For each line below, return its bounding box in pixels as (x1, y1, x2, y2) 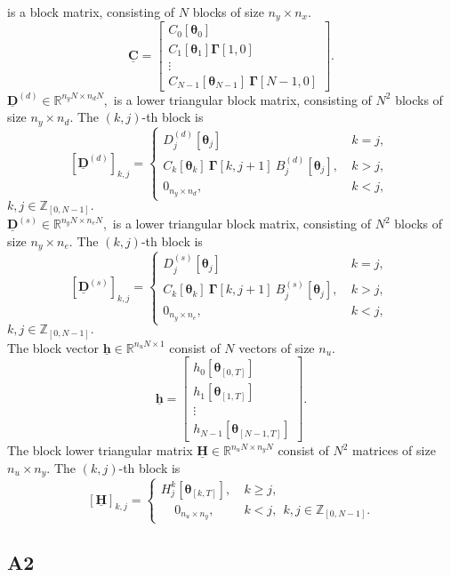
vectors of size (238, 338, 315, 357)
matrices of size (351, 441, 436, 460)
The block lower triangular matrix (7, 441, 193, 460)
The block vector (7, 338, 100, 357)
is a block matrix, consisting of (7, 3, 175, 20)
